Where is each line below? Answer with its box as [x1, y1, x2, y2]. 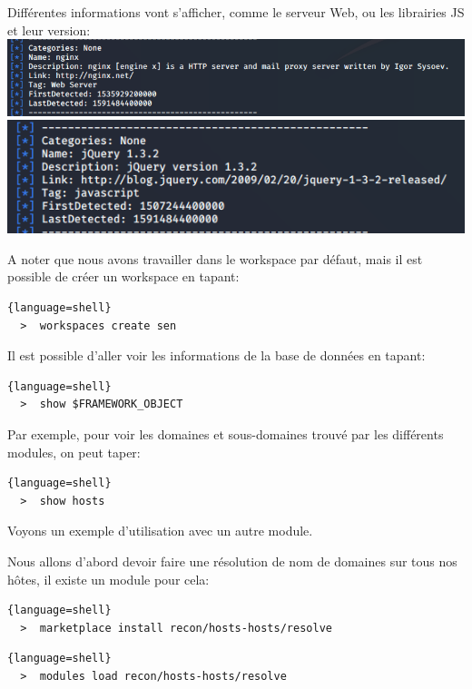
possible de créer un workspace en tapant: [7, 267, 240, 286]
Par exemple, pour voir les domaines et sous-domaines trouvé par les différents [7, 425, 444, 444]
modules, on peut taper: [7, 442, 141, 461]
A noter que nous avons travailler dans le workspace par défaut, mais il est [7, 249, 423, 268]
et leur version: [7, 20, 91, 39]
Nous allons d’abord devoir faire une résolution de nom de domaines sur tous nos [7, 552, 457, 570]
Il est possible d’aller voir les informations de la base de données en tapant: [7, 346, 426, 365]
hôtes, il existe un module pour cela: [7, 569, 210, 588]
